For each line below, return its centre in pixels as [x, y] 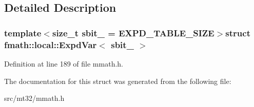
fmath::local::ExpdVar [51, 44]
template [23, 33]
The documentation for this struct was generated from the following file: [118, 81]
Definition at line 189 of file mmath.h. [64, 63]
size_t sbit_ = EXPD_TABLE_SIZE [133, 33]
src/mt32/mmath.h [34, 98]
